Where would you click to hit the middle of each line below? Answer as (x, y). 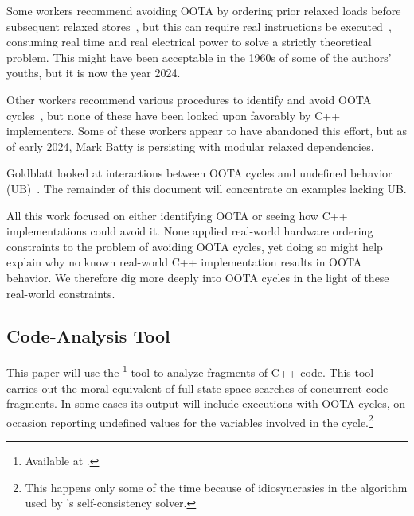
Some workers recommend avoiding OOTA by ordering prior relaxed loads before (204, 10)
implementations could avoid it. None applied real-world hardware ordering (190, 231)
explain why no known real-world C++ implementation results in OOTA (184, 262)
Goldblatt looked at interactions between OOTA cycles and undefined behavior (199, 173)
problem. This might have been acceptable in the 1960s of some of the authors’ (199, 57)
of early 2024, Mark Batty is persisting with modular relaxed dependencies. (190, 146)
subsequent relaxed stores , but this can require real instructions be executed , (199, 26)
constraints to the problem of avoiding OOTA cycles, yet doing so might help (195, 246)
